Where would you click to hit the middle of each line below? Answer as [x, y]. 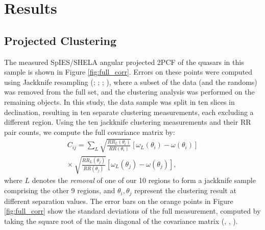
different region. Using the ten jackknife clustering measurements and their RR [128, 122]
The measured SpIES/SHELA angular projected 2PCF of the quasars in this [124, 62]
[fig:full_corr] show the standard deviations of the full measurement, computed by [132, 211]
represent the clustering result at [185, 190]
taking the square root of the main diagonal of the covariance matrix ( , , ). [121, 221]
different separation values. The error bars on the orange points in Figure [119, 201]
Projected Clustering [60, 40]
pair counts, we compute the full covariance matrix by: [90, 132]
